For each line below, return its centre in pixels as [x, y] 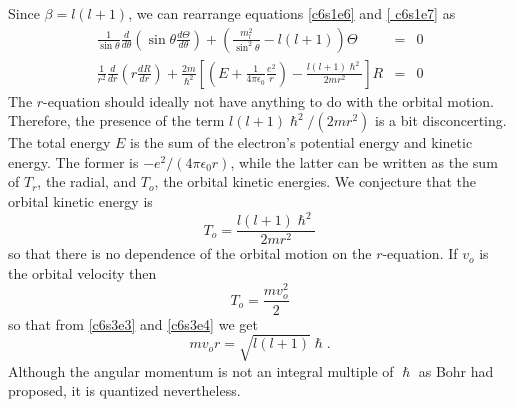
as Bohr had [456, 370]
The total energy [59, 142]
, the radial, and [87, 181]
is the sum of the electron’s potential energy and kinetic [301, 142]
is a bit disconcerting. [441, 120]
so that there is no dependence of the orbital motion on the [190, 253]
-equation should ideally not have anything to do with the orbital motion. [269, 100]
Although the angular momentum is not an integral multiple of [201, 370]
